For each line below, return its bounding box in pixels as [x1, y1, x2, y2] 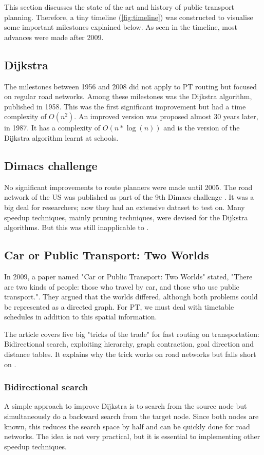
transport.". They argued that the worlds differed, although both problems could [4, 291, 258, 302]
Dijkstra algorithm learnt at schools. [4, 132, 119, 143]
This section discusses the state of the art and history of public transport [4, 2, 235, 12]
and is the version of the [163, 122, 240, 133]
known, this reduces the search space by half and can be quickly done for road [4, 421, 250, 431]
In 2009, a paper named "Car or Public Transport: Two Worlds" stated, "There [4, 271, 253, 281]
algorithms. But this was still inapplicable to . [4, 222, 149, 233]
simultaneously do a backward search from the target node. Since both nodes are [4, 411, 259, 422]
